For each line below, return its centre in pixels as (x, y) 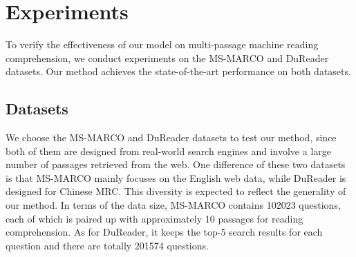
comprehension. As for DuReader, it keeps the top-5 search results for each (164, 232)
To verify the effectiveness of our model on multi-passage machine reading (162, 44)
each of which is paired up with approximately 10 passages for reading (154, 218)
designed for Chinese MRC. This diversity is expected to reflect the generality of (176, 191)
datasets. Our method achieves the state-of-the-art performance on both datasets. (178, 71)
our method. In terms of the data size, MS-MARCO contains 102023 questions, (173, 205)
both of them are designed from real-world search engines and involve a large (169, 151)
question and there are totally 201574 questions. (107, 245)
